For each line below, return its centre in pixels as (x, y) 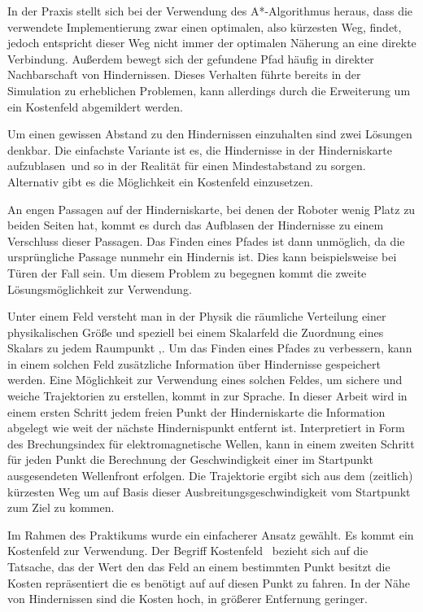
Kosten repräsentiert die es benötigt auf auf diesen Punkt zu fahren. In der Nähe (209, 582)
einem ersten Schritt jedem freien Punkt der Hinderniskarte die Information (196, 411)
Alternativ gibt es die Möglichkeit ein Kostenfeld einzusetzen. (160, 181)
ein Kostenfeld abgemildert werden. (95, 106)
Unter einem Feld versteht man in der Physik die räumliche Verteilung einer (197, 316)
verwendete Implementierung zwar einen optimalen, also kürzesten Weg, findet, (205, 26)
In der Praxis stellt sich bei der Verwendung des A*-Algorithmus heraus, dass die (210, 11)
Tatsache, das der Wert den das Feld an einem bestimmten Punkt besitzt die (199, 566)
